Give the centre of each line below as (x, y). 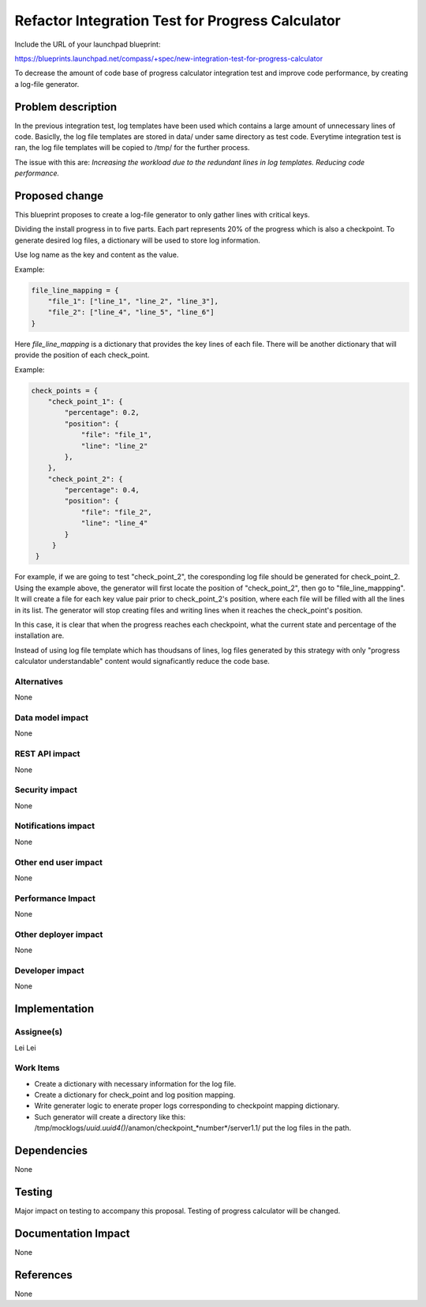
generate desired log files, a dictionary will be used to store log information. (137, 240)
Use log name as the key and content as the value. (97, 255)
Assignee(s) (39, 1032)
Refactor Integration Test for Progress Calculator (177, 21)
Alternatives (39, 681)
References (43, 1275)
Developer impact (49, 970)
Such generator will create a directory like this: (110, 1117)
